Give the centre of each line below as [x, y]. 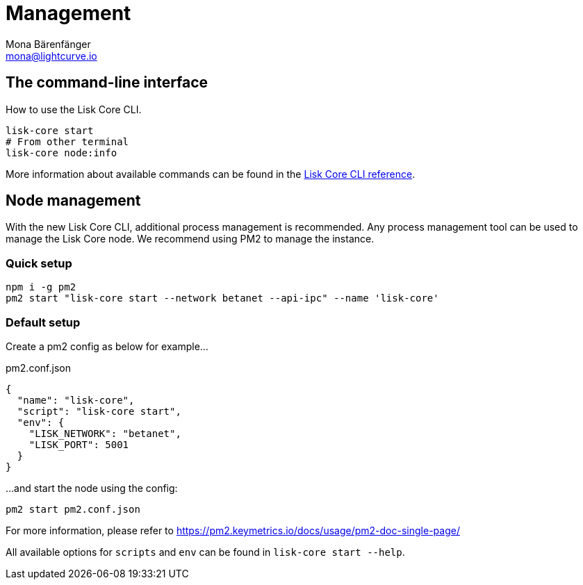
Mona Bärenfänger [48, 44]
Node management [73, 201]
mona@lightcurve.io [51, 56]
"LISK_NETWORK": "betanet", [105, 433]
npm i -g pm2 [41, 287]
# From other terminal [67, 141]
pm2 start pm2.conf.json [73, 509]
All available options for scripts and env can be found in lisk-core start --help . [205, 552]
